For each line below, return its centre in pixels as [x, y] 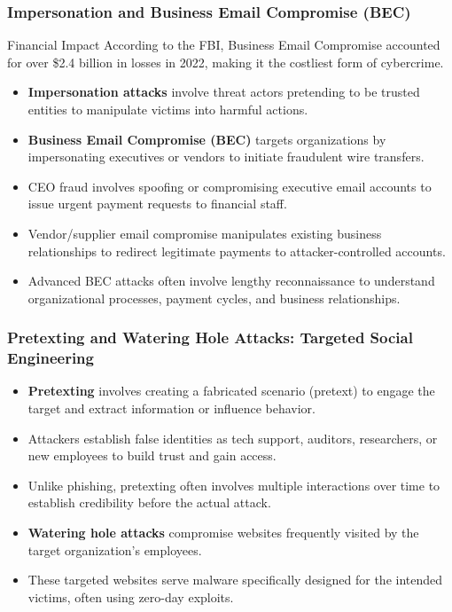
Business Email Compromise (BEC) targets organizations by [207, 139]
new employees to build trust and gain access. [152, 455]
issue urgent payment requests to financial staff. [157, 204]
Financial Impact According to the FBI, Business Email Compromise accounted [224, 45]
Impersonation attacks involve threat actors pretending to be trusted [224, 92]
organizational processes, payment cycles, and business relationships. [214, 298]
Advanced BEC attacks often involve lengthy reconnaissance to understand [231, 281]
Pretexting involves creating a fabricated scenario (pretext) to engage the [231, 391]
